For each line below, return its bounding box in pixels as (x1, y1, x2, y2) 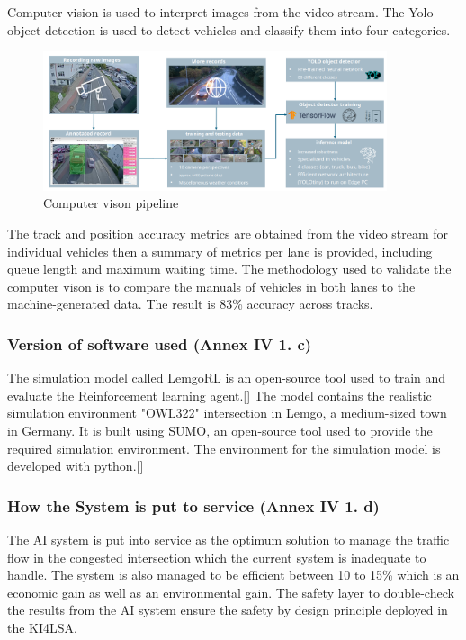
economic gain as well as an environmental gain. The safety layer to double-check (7, 582, 454, 601)
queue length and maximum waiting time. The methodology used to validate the (7, 259, 452, 278)
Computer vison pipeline (43, 194, 179, 212)
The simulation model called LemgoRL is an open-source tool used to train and (7, 368, 446, 387)
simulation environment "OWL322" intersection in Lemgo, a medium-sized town (7, 403, 447, 422)
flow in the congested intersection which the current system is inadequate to (7, 547, 426, 566)
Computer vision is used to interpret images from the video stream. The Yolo (7, 3, 434, 21)
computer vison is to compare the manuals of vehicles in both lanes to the (7, 276, 416, 295)
